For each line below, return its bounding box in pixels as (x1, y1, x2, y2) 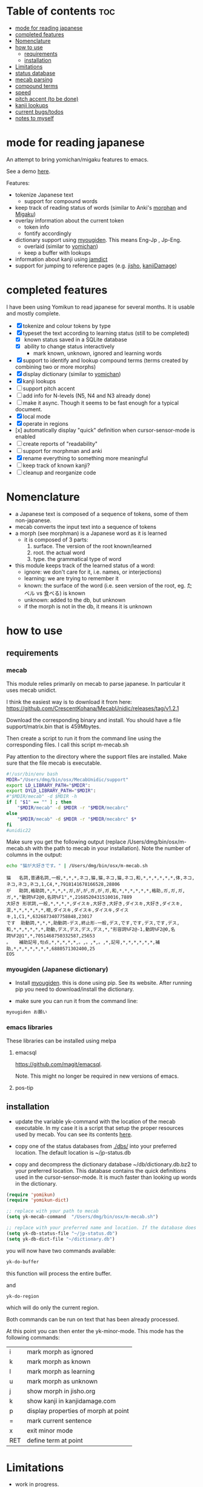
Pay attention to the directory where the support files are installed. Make (6, 753, 187, 760)
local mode (22, 412, 51, 420)
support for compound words (24, 197, 98, 204)
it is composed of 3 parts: (24, 535, 88, 543)
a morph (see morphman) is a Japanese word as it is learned (15, 529, 167, 537)
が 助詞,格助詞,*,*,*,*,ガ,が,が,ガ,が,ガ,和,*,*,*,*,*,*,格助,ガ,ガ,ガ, (6, 888, 185, 894)
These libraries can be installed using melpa (6, 1037, 116, 1044)
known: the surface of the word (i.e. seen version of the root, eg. (24, 582, 186, 589)
